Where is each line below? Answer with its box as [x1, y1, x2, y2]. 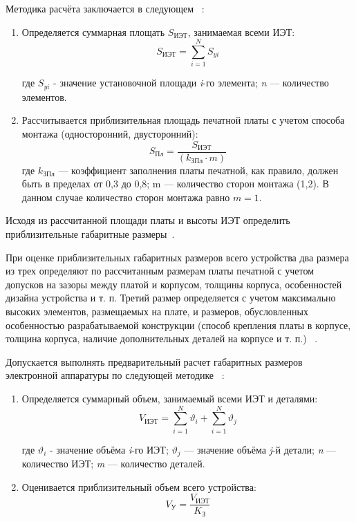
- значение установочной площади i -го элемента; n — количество [53, 75, 329, 90]
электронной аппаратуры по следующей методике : [6, 368, 225, 382]
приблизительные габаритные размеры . [6, 226, 175, 241]
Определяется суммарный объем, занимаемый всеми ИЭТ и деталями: [21, 391, 318, 405]
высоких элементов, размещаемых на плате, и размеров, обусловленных [6, 304, 308, 318]
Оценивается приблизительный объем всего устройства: [21, 479, 256, 494]
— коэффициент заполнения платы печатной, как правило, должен [58, 162, 339, 177]
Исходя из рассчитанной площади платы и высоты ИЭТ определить [6, 213, 290, 227]
